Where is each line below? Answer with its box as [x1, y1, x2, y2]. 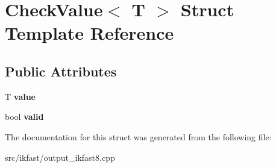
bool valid [5, 110, 44, 123]
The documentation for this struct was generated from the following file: [5, 130, 272, 143]
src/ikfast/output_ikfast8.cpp [5, 151, 115, 163]
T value [5, 90, 36, 102]
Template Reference [5, 20, 174, 45]
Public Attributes [5, 61, 117, 80]
